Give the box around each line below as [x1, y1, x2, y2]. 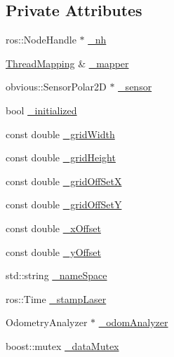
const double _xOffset [6, 220, 101, 235]
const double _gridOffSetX [6, 173, 122, 188]
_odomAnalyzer [98, 315, 168, 330]
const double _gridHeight [6, 150, 116, 165]
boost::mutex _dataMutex [6, 338, 119, 353]
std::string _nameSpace [6, 268, 107, 283]
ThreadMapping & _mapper [6, 55, 129, 70]
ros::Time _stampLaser [6, 291, 107, 306]
